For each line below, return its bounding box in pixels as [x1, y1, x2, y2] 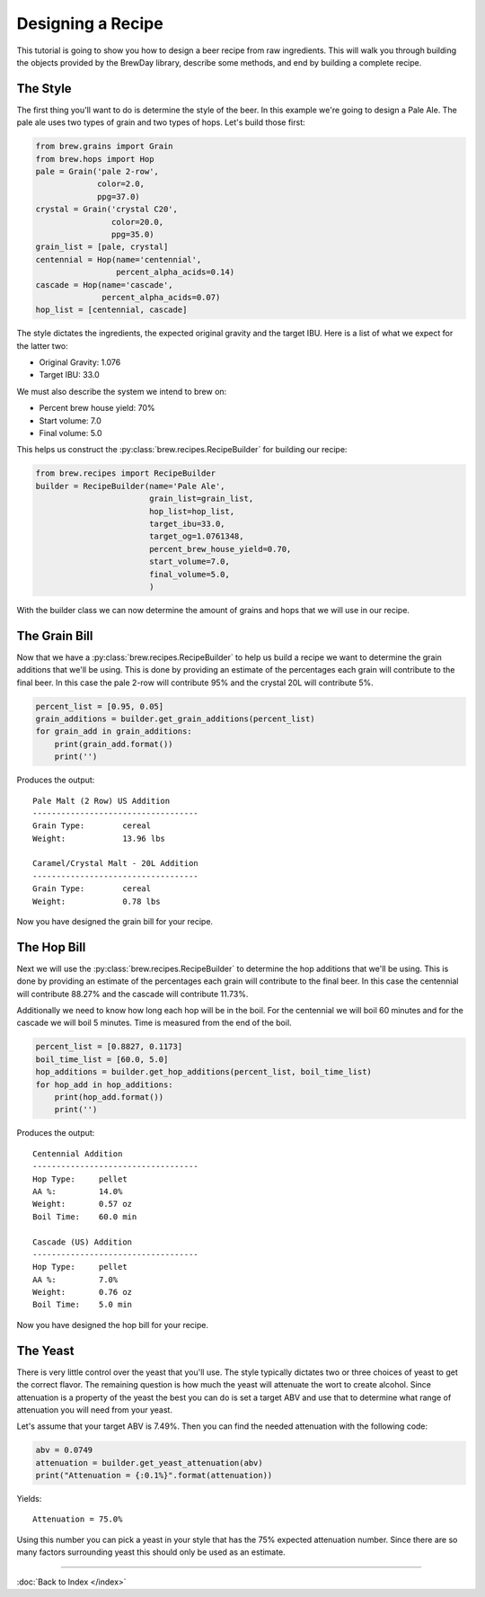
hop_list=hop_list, [148, 506, 235, 516]
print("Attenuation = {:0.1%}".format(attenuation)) [35, 1470, 273, 1481]
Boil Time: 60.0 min [32, 1211, 137, 1222]
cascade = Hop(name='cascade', [35, 280, 174, 290]
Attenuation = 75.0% [32, 1514, 123, 1524]
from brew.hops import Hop [35, 154, 154, 164]
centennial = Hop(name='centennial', [35, 254, 202, 264]
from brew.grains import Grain [35, 141, 174, 152]
